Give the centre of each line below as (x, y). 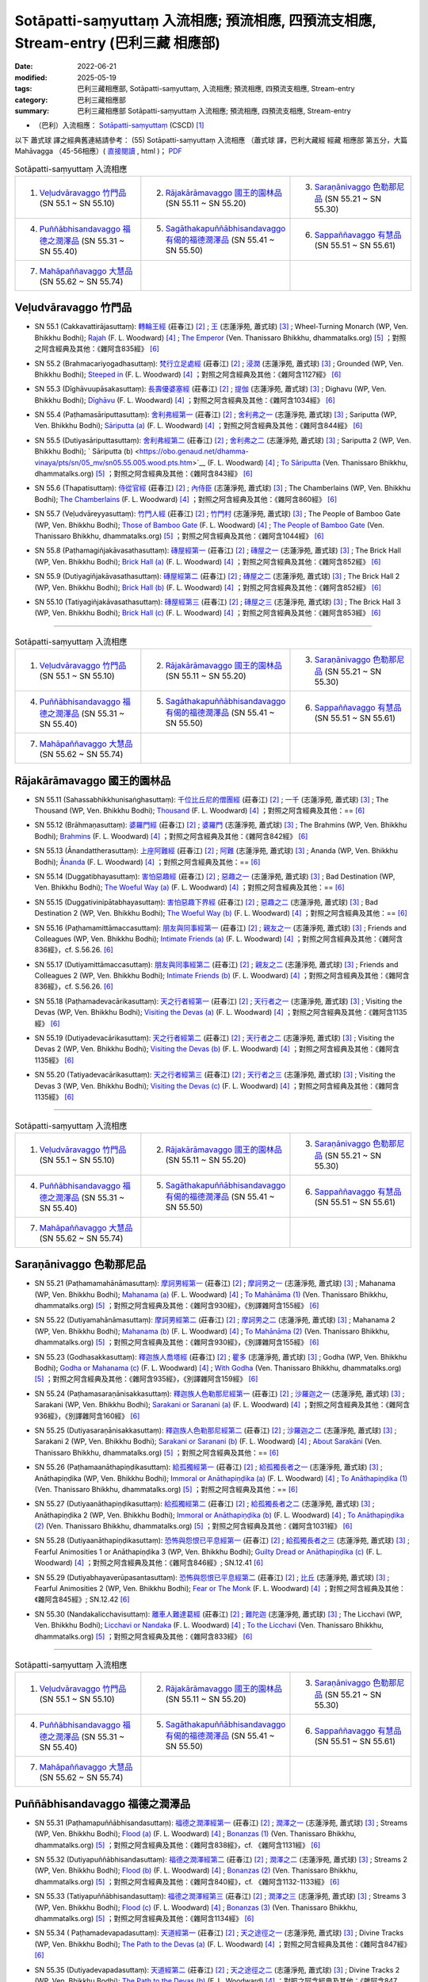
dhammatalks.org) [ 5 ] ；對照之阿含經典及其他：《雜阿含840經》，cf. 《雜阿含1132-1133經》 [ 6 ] (187, 1881)
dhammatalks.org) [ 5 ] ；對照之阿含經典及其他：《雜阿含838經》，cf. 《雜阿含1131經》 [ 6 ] (178, 1845)
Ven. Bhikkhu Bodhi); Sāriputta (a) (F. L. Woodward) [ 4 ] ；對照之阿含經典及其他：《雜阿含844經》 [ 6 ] (199, 426)
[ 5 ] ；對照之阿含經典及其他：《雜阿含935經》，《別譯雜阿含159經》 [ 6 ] (146, 1379)
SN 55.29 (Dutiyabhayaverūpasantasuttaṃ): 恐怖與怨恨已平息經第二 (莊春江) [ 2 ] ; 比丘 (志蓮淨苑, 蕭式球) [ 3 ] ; (212, 1577)
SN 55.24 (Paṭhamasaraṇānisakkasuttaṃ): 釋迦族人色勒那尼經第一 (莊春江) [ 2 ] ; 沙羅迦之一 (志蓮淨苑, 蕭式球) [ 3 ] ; (220, 1393)
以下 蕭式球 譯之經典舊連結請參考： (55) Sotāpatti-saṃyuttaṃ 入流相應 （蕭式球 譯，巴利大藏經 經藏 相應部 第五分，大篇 (211, 140)
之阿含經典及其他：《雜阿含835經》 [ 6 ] (97, 349)
